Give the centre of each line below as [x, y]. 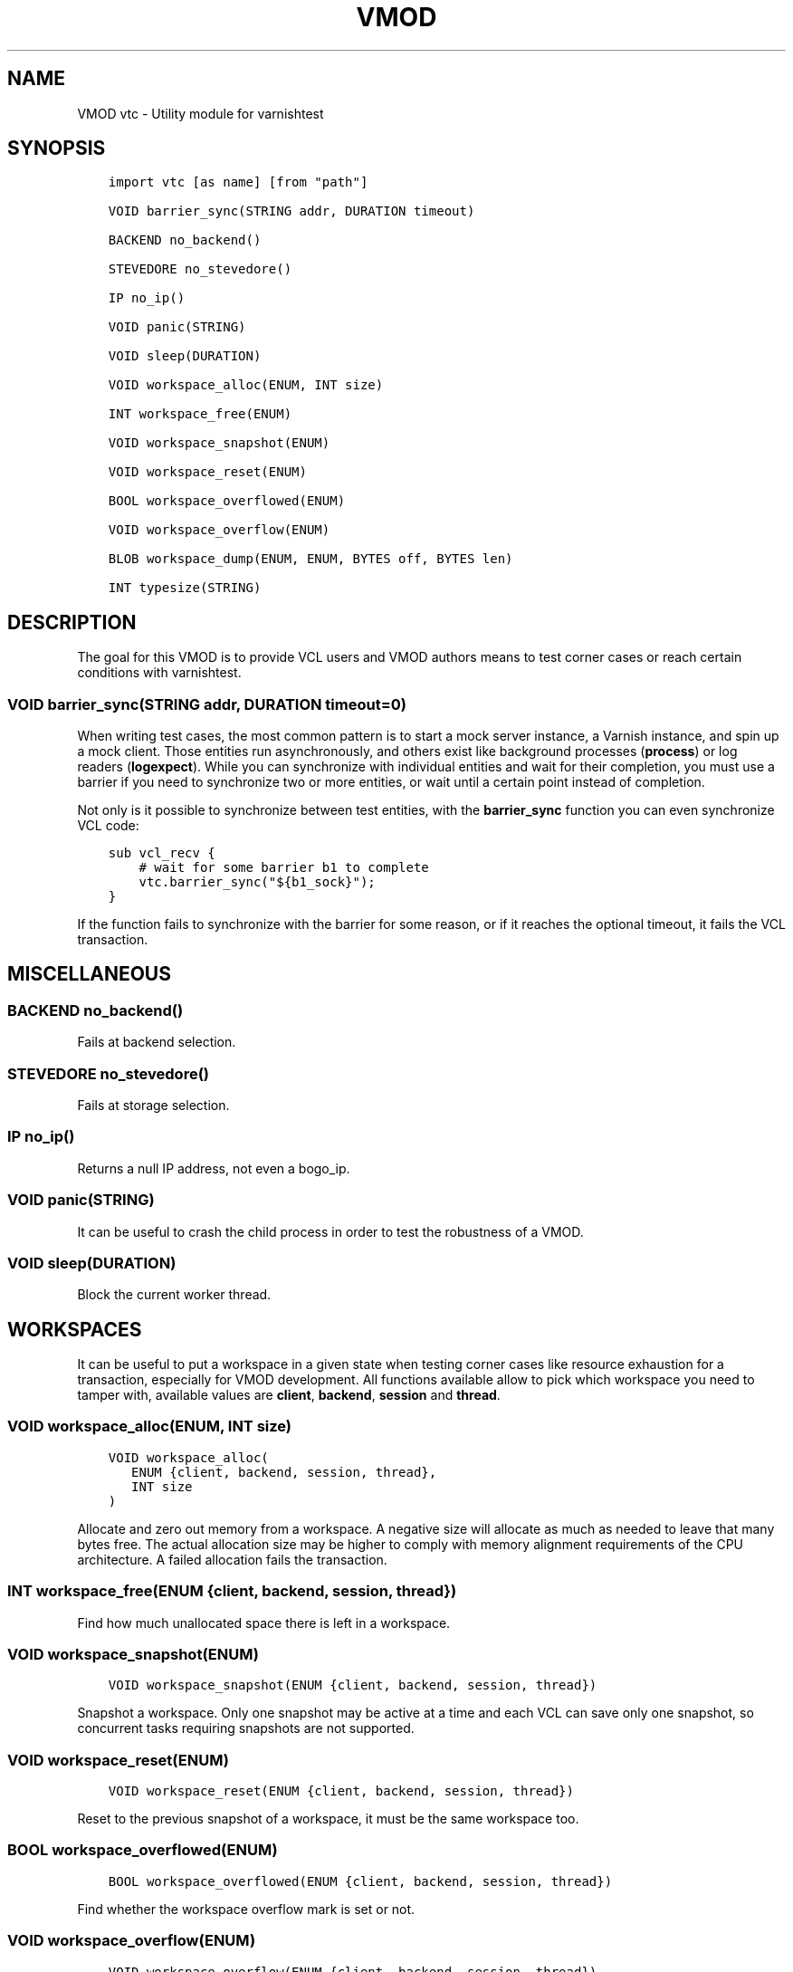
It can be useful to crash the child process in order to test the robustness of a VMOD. [330, 1231]
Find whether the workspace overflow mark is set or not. [246, 1909]
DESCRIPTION [72, 622]
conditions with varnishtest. [159, 673]
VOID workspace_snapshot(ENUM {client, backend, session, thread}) [353, 1685]
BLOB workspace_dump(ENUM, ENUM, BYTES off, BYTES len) [311, 559]
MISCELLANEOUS [89, 974]
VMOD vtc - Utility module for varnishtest [201, 113]
